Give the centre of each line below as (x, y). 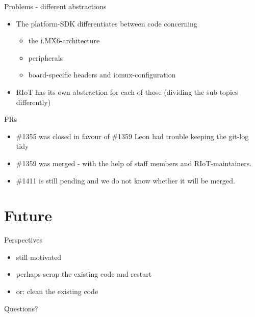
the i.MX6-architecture (64, 41)
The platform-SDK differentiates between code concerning (107, 23)
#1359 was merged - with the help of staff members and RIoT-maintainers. (134, 163)
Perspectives (23, 240)
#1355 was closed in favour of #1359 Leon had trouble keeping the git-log (132, 136)
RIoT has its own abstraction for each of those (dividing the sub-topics (127, 91)
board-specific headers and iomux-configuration (102, 75)
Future (28, 215)
